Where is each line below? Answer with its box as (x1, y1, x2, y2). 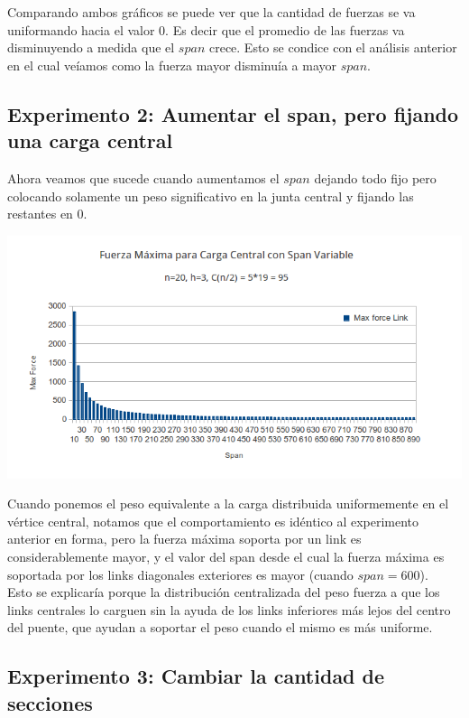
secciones (7, 688, 93, 716)
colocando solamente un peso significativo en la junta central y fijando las (7, 186, 414, 205)
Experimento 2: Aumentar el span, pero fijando (7, 99, 459, 127)
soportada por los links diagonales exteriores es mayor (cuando (7, 564, 354, 583)
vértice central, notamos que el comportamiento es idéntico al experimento (7, 511, 419, 530)
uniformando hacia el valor (7, 20, 155, 39)
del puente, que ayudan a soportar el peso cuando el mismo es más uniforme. (7, 618, 433, 637)
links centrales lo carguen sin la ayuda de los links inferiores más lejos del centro (7, 600, 451, 619)
